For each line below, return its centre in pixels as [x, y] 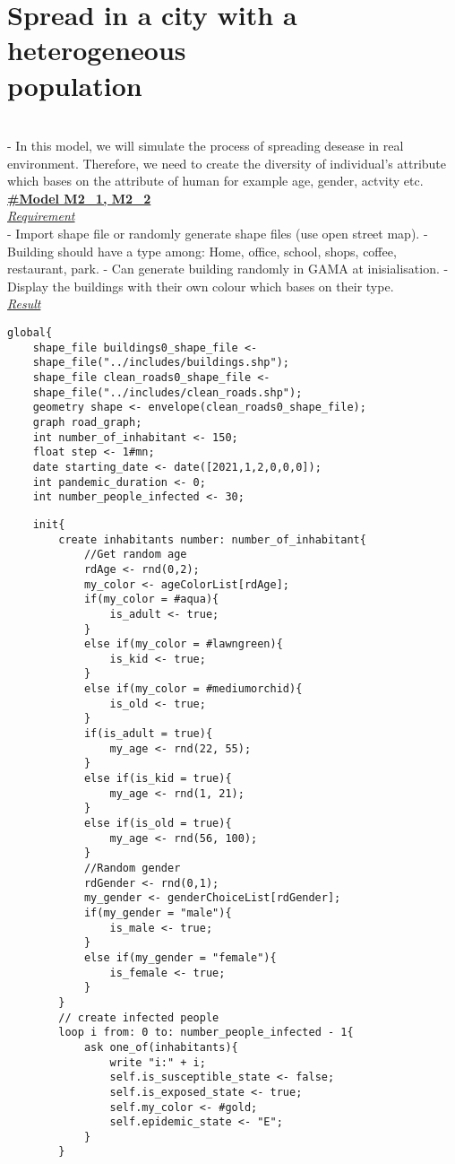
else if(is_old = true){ [158, 824]
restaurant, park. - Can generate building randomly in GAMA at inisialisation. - [228, 269]
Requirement [41, 216]
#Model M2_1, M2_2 [79, 198]
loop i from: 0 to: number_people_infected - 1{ [206, 1033]
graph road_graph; [87, 422]
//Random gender [132, 868]
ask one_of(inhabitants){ [161, 1047]
